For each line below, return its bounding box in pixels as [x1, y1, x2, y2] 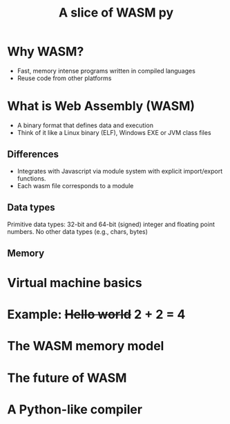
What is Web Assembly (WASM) [7, 98, 195, 114]
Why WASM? [7, 44, 84, 59]
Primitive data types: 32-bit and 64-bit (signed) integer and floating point [7, 220, 215, 228]
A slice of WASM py [58, 5, 174, 21]
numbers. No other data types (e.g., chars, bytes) [7, 227, 148, 236]
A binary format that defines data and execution [17, 121, 154, 129]
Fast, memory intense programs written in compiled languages [17, 66, 195, 75]
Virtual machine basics [7, 275, 143, 291]
